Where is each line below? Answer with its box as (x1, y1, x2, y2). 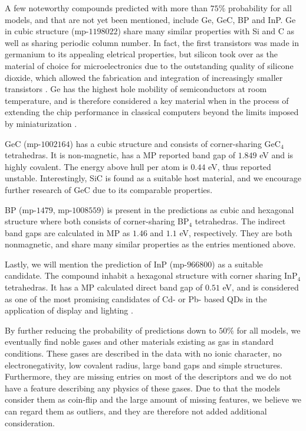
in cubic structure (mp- (5, 25, 89, 37)
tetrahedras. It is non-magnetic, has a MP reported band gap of (5, 149, 236, 161)
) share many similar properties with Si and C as (117, 25, 295, 37)
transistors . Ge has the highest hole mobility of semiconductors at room (5, 83, 267, 95)
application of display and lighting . (5, 304, 133, 316)
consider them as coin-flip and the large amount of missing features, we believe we (5, 393, 301, 406)
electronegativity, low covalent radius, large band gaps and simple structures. (5, 358, 283, 371)
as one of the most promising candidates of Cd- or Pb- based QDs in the (5, 292, 267, 305)
